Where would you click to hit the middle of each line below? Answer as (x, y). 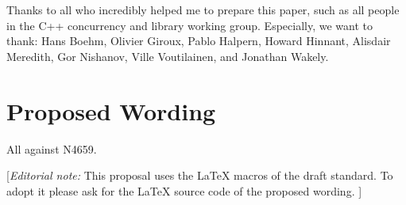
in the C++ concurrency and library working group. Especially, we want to (189, 25)
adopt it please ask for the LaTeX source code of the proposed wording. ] (184, 190)
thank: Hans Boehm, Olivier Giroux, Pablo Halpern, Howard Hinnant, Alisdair (199, 41)
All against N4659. (52, 148)
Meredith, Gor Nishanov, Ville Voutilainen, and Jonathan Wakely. (168, 56)
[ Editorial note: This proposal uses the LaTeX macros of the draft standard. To (200, 175)
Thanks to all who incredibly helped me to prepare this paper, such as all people (203, 9)
